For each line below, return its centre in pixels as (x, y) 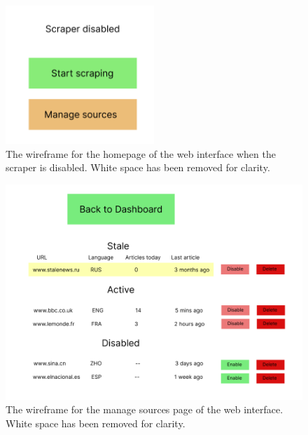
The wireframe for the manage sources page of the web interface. (145, 409)
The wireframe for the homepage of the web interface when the (141, 153)
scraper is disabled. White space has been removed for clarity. (138, 167)
